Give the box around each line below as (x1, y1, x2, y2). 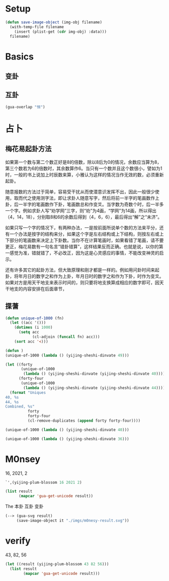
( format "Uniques (10, 390, 46, 395)
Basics (5, 51, 34, 62)
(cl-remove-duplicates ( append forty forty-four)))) (27, 418, 141, 424)
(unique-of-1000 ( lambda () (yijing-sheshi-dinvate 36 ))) (5, 436, 129, 441)
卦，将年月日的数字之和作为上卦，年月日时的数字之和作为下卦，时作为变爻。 (5, 273, 164, 279)
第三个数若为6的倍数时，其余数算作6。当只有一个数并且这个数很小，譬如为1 (5, 165, 162, 171)
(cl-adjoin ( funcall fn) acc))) (32, 334, 100, 339)
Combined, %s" (5, 404, 35, 409)
